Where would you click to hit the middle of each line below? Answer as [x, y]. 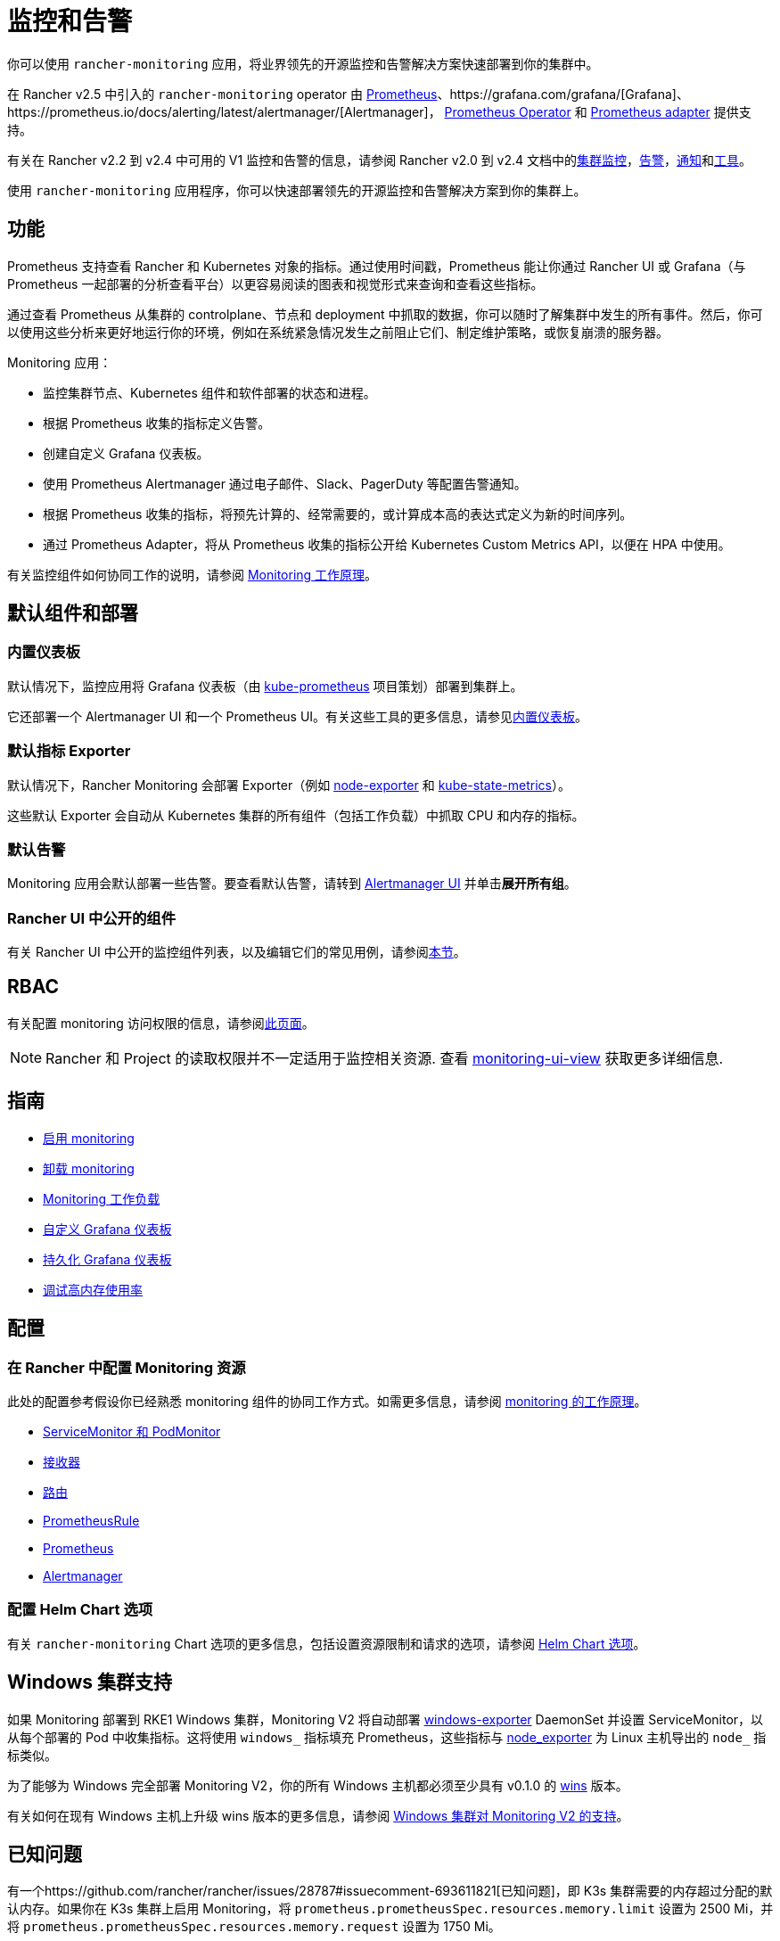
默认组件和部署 [73, 613]
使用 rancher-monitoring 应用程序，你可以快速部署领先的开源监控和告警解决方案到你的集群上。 [297, 190]
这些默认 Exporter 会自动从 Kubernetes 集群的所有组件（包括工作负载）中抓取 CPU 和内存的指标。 [296, 815]
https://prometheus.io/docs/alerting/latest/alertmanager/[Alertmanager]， [224, 111]
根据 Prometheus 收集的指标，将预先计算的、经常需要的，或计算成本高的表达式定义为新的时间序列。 [338, 514]
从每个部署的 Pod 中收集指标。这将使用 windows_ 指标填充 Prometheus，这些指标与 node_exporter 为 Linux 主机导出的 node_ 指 [387, 1737]
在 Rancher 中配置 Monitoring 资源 [127, 1367]
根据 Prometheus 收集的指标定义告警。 [157, 423]
